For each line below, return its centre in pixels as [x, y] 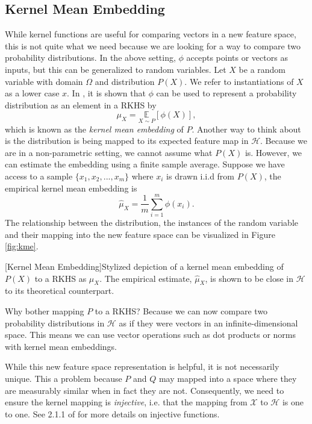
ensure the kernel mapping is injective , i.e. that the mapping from [126, 402]
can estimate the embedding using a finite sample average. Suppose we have [145, 164]
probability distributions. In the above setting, [90, 58]
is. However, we [273, 152]
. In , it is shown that [106, 93]
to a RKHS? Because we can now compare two [181, 311]
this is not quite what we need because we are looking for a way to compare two [153, 45]
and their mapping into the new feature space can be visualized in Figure [140, 234]
